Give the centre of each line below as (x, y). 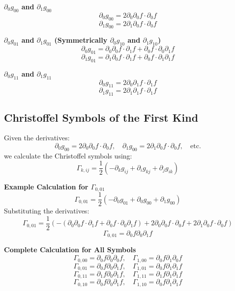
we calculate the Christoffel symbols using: (68, 155)
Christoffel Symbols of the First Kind (101, 117)
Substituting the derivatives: (47, 211)
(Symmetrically (81, 40)
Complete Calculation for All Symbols (70, 250)
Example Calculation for (46, 186)
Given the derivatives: (37, 138)
